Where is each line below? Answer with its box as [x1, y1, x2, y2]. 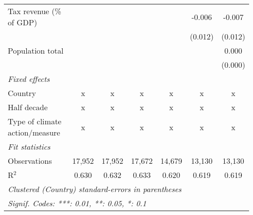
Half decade [8, 101, 48, 113]
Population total [8, 45, 64, 56]
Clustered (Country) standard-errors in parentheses [8, 183, 181, 195]
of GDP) [8, 17, 37, 28]
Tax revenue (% [8, 5, 61, 17]
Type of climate [8, 116, 62, 127]
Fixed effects [8, 73, 50, 84]
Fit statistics [8, 141, 51, 152]
